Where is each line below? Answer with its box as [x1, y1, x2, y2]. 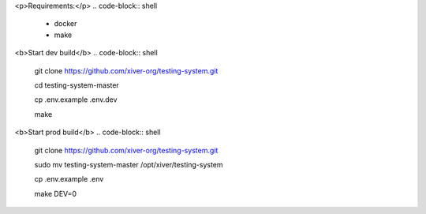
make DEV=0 [34, 189, 77, 198]
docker [54, 19, 77, 28]
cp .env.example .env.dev [34, 95, 118, 104]
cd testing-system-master [34, 80, 120, 90]
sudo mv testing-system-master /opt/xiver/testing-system [34, 160, 224, 169]
